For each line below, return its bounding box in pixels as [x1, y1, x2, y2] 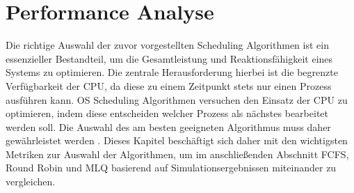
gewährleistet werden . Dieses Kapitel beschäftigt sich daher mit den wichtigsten [6, 133, 348, 148]
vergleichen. [6, 174, 56, 189]
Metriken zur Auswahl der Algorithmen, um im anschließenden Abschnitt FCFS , [6, 146, 349, 161]
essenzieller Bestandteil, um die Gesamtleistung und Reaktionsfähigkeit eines [6, 51, 333, 65]
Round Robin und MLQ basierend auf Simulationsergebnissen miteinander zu [6, 160, 337, 175]
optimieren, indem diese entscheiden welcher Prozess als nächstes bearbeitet [6, 106, 328, 121]
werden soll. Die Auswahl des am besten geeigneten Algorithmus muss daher [6, 119, 331, 134]
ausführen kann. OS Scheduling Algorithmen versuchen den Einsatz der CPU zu [6, 92, 348, 107]
